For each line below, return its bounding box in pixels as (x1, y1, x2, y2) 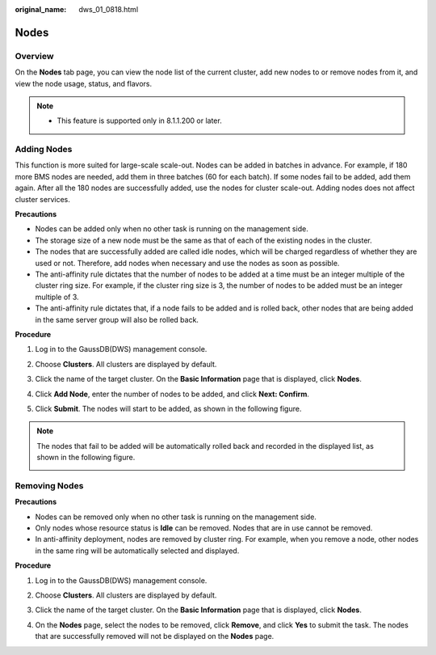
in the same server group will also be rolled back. (35, 315, 199, 324)
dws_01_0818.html (78, 5, 139, 14)
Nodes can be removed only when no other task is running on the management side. (35, 512, 317, 522)
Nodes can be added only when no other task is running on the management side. (35, 224, 308, 234)
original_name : (15, 5, 67, 14)
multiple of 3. (35, 292, 80, 302)
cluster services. (15, 194, 70, 204)
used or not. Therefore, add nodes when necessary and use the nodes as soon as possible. (35, 258, 340, 268)
